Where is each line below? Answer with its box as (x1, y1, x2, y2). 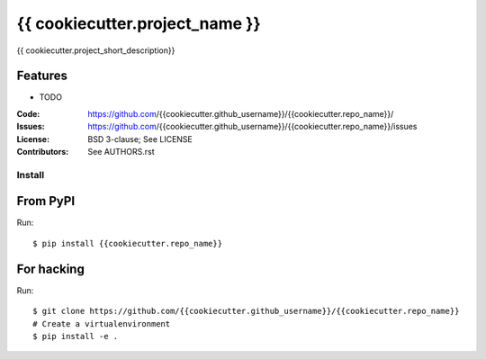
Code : (16, 108, 40, 119)
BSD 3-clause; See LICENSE (87, 133, 193, 144)
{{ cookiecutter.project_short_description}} (16, 45, 175, 56)
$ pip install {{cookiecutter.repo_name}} (32, 238, 223, 248)
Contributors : (16, 147, 69, 157)
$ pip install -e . (32, 331, 119, 341)
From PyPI (16, 193, 76, 209)
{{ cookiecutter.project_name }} (16, 13, 261, 33)
